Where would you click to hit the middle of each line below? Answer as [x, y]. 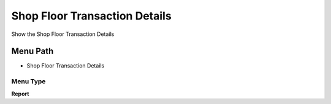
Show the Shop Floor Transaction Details [63, 34]
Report [20, 94]
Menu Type [29, 81]
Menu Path [32, 51]
